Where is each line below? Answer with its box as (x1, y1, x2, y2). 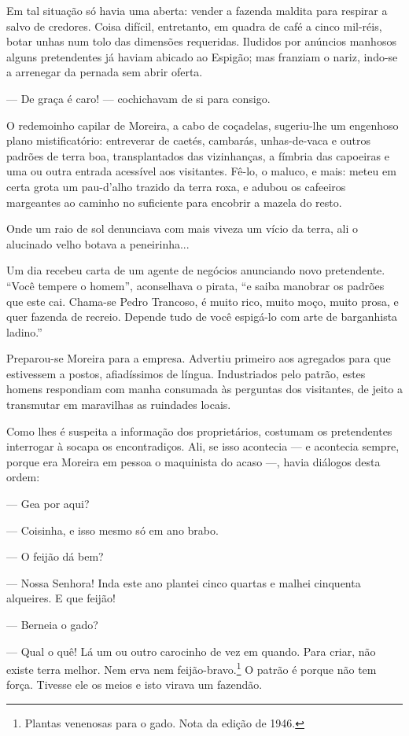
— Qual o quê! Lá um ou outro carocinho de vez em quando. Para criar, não (6, 642, 376, 659)
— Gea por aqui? (6, 495, 90, 512)
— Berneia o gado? (6, 616, 98, 632)
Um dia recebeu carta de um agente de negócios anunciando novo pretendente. (6, 262, 385, 278)
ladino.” (6, 323, 42, 340)
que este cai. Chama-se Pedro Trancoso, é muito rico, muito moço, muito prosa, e (6, 293, 399, 309)
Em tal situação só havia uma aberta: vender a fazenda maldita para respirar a (6, 2, 388, 18)
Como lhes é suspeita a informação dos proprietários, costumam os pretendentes (6, 422, 392, 439)
